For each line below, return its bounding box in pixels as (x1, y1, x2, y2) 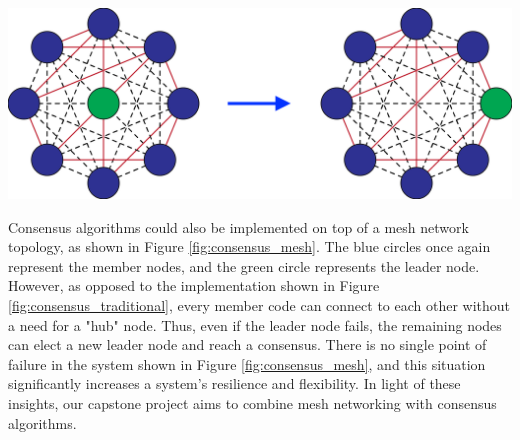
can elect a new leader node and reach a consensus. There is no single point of (8, 334, 487, 355)
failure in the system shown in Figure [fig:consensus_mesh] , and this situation (8, 353, 486, 374)
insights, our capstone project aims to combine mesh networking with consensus (8, 392, 497, 413)
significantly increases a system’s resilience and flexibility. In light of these (8, 373, 461, 394)
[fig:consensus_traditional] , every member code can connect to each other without (8, 294, 511, 315)
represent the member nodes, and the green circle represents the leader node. (8, 255, 480, 276)
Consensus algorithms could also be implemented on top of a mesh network (8, 216, 469, 237)
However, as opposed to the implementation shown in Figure (8, 275, 380, 296)
